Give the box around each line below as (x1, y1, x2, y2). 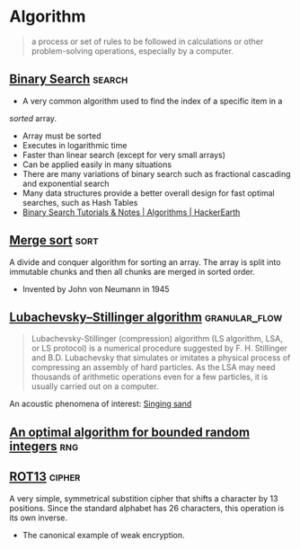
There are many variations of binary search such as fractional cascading (22, 168, 291, 179)
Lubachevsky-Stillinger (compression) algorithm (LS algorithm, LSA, (31, 333, 283, 344)
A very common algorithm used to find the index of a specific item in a (22, 95, 283, 106)
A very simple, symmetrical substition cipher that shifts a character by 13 (9, 492, 278, 504)
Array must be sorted (22, 130, 101, 141)
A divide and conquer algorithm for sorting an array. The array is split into (9, 256, 281, 267)
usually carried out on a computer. (31, 381, 159, 392)
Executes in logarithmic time (22, 139, 128, 150)
